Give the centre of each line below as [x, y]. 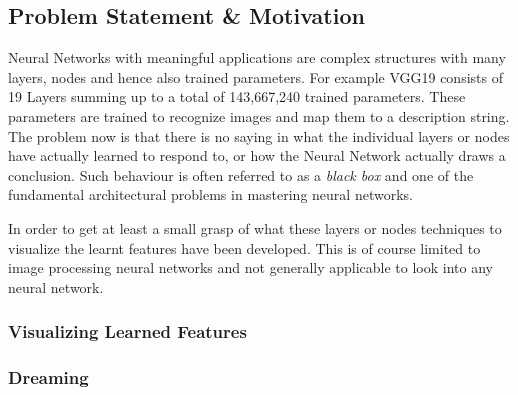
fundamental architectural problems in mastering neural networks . [210, 194]
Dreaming [48, 377]
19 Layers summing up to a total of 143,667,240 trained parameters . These [237, 96]
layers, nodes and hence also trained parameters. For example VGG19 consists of [255, 76]
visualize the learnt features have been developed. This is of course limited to [244, 247]
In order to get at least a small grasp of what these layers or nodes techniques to [255, 227]
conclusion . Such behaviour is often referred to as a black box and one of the [241, 174]
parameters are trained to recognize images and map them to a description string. [259, 115]
